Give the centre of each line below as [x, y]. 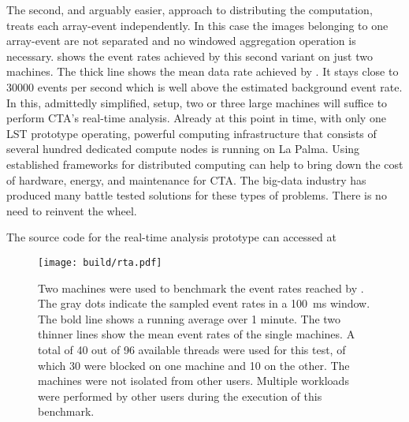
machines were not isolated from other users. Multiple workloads [193, 381]
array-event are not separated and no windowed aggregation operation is [181, 41]
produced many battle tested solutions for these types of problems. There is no [197, 195]
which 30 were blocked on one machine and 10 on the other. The [194, 365]
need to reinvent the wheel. [72, 210]
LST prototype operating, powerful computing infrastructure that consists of [191, 133]
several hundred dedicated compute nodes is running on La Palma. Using [183, 149]
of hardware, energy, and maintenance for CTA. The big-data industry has [186, 179]
